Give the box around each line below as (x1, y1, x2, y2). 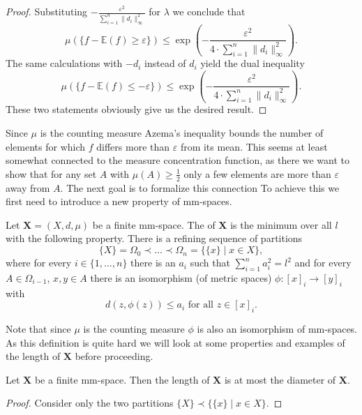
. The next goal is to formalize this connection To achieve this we (60, 180, 340, 195)
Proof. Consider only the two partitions (6, 395, 174, 410)
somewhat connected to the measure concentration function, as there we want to (6, 153, 350, 167)
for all (188, 300, 213, 310)
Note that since (6, 322, 71, 336)
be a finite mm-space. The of (92, 217, 216, 232)
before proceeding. (75, 349, 153, 363)
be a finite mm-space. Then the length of (34, 372, 210, 386)
